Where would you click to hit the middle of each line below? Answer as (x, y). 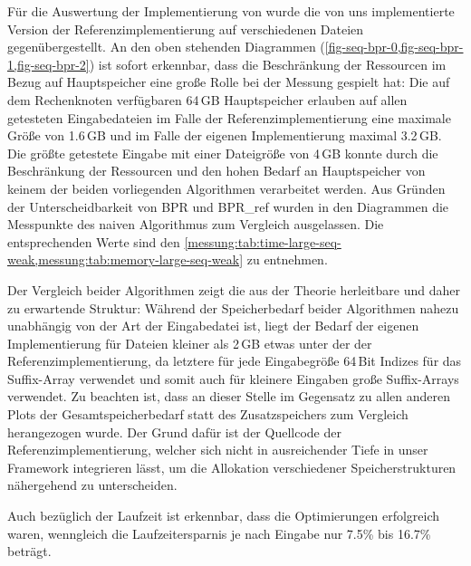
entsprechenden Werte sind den (94, 241)
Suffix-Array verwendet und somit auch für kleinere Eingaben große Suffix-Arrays (233, 378)
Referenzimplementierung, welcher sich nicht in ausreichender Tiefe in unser (218, 450)
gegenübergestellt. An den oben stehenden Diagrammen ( (166, 47)
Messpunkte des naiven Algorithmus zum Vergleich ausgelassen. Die (196, 224)
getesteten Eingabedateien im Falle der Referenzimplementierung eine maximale (229, 117)
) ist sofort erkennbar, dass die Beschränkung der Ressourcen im (268, 64)
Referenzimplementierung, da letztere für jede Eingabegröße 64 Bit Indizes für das (235, 361)
